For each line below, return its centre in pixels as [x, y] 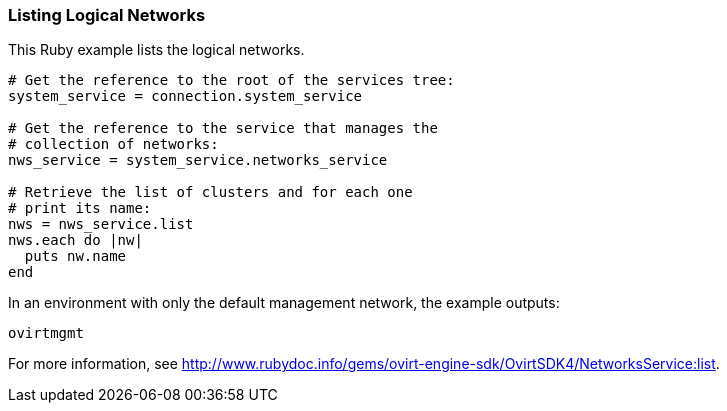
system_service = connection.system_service [185, 96]
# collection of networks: [113, 144]
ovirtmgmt [46, 333]
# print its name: [80, 208]
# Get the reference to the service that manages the [223, 128]
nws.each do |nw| [75, 240]
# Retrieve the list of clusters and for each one [210, 192]
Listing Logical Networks [107, 15]
